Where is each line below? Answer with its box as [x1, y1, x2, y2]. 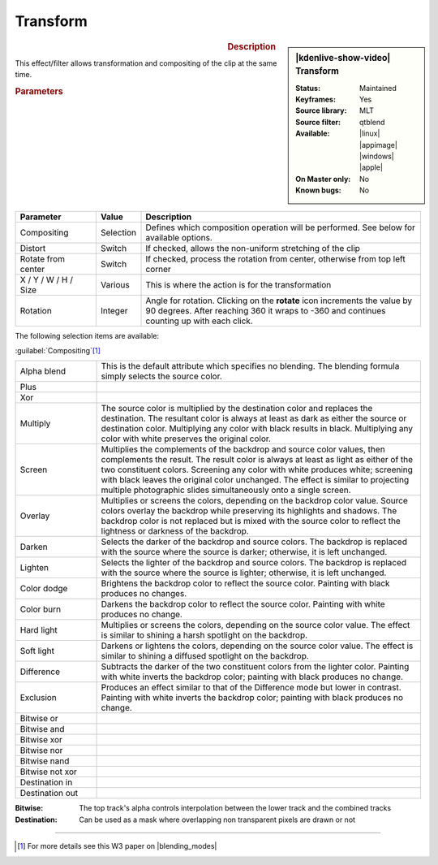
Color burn [19, 603, 61, 615]
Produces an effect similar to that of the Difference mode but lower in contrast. [101, 682, 401, 694]
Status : [295, 83, 320, 93]
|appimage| [359, 140, 397, 149]
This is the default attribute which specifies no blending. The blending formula [101, 361, 400, 372]
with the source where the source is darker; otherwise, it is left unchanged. [101, 547, 388, 558]
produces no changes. [101, 588, 187, 599]
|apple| [359, 162, 383, 172]
